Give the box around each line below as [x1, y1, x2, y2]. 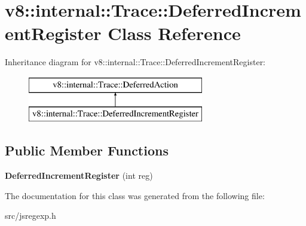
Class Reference [108, 21, 241, 45]
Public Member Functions [5, 141, 169, 160]
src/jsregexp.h [5, 209, 56, 222]
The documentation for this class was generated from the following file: [5, 189, 265, 201]
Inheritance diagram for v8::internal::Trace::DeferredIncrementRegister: [5, 56, 266, 68]
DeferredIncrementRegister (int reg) [5, 169, 153, 182]
